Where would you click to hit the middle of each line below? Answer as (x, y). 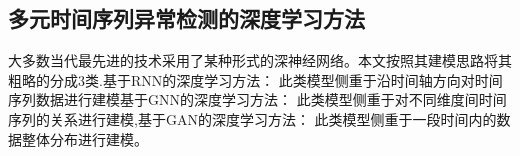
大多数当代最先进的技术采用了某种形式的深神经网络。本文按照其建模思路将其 (260, 60)
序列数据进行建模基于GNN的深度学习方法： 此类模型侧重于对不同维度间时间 (257, 99)
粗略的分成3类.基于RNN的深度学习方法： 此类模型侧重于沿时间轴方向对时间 (255, 79)
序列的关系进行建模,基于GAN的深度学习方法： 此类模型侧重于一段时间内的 (252, 118)
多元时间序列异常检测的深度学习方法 (186, 18)
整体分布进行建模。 (84, 138)
